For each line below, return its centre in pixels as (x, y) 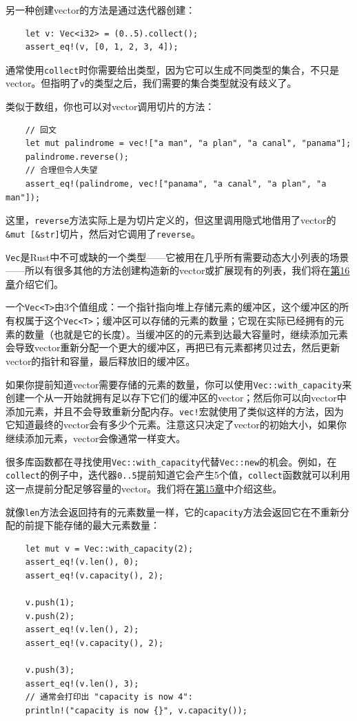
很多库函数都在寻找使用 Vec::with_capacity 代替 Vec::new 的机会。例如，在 (171, 461)
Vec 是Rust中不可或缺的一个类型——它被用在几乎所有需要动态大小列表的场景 (177, 257)
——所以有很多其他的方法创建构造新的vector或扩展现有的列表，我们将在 (168, 270)
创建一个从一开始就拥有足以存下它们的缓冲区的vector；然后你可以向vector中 (176, 398)
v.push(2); (50, 616)
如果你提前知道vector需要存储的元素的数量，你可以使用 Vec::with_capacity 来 (179, 384)
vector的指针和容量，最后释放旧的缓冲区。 (101, 360)
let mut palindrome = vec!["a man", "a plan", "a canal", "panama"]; (188, 144)
